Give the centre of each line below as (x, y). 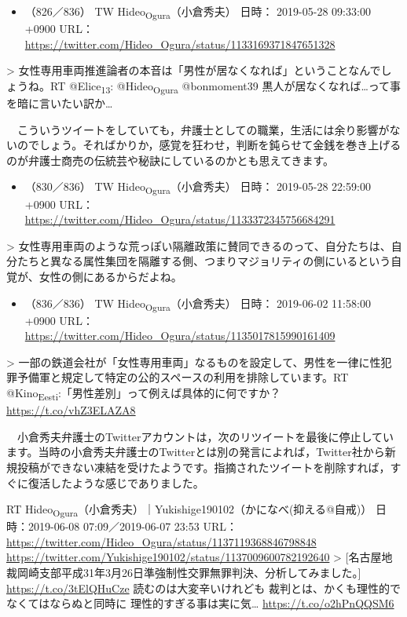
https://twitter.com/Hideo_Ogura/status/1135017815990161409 (180, 336)
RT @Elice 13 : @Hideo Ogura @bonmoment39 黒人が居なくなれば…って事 (225, 86)
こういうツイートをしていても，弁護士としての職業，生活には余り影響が (203, 129)
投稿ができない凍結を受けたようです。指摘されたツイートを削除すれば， (203, 467)
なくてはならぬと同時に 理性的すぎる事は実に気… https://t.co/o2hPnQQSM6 (200, 603)
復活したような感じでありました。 (116, 482)
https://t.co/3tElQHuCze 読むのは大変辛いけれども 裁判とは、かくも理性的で (203, 588)
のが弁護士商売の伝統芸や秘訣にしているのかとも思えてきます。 (170, 160)
